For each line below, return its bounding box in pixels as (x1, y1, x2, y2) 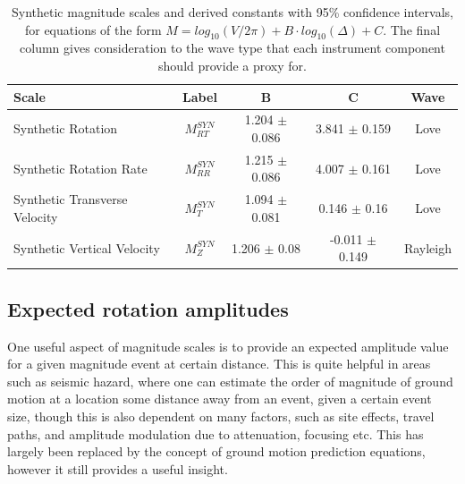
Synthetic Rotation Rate (13, 158, 148, 177)
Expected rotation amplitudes (7, 294, 289, 322)
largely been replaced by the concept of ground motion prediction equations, (7, 442, 426, 461)
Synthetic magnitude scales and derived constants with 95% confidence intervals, (12, 3, 453, 21)
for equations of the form (24, 20, 162, 38)
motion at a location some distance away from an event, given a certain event (7, 389, 432, 408)
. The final (383, 20, 441, 38)
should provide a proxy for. (158, 55, 307, 74)
